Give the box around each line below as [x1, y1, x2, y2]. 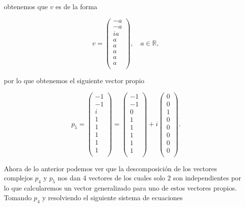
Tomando [4, 192, 32, 202]
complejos [4, 173, 33, 183]
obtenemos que [4, 1, 48, 11]
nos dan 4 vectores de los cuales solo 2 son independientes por [58, 173, 242, 183]
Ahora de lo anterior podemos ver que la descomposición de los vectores [4, 163, 217, 173]
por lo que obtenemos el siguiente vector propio [4, 75, 144, 85]
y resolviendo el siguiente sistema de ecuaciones [42, 192, 183, 202]
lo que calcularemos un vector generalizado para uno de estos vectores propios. [4, 183, 237, 193]
